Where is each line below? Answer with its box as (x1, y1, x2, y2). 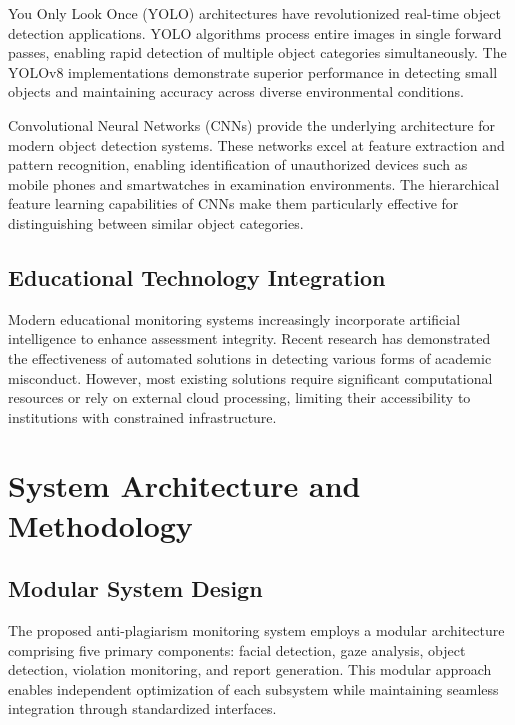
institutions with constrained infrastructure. (8, 406, 277, 427)
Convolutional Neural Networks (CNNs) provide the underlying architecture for (8, 114, 495, 135)
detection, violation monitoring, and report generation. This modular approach (8, 659, 492, 680)
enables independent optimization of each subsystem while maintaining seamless (8, 678, 499, 699)
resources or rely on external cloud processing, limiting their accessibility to (8, 387, 471, 408)
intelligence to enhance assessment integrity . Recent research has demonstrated (8, 328, 491, 349)
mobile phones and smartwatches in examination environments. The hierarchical (8, 173, 500, 194)
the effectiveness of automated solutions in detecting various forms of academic (8, 347, 492, 368)
